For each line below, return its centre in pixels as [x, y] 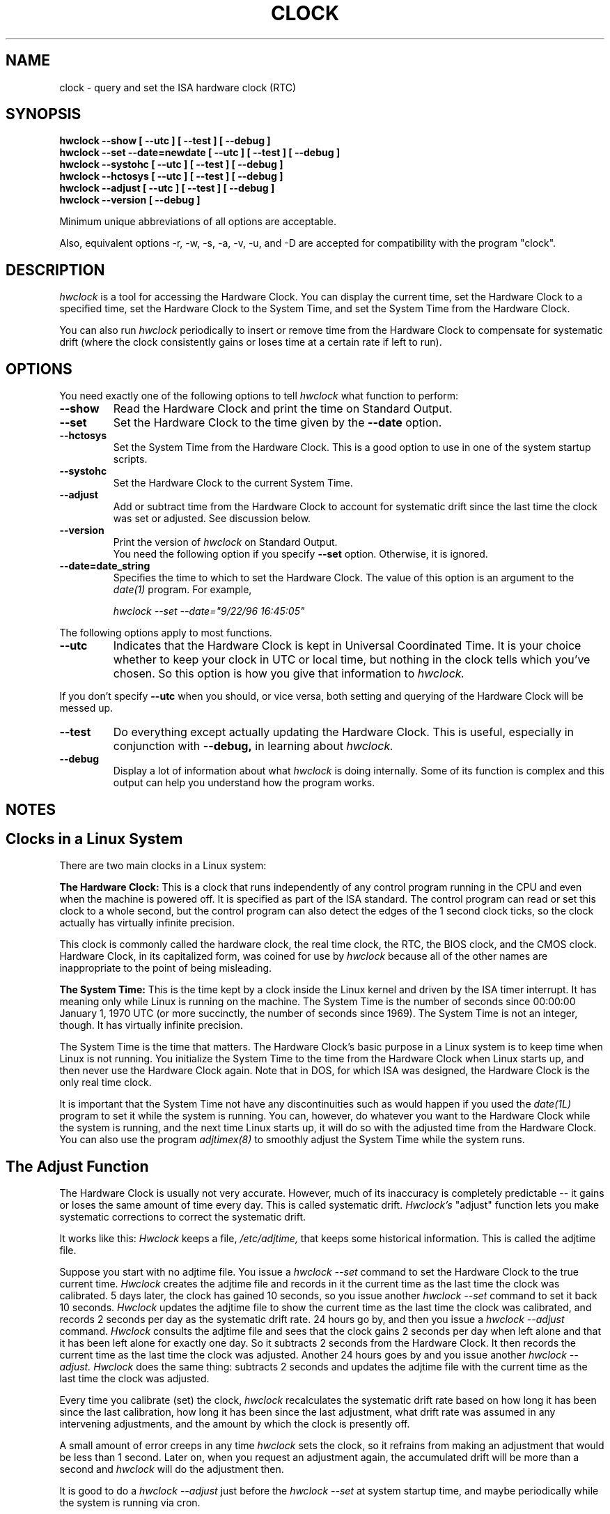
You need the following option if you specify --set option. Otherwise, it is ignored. [300, 554]
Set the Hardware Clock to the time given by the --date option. [277, 423]
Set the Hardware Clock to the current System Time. [233, 483]
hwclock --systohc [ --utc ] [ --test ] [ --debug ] [171, 165]
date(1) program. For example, [182, 590]
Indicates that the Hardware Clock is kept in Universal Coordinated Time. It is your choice [347, 646]
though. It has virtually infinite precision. [151, 1025]
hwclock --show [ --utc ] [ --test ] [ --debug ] [165, 141]
